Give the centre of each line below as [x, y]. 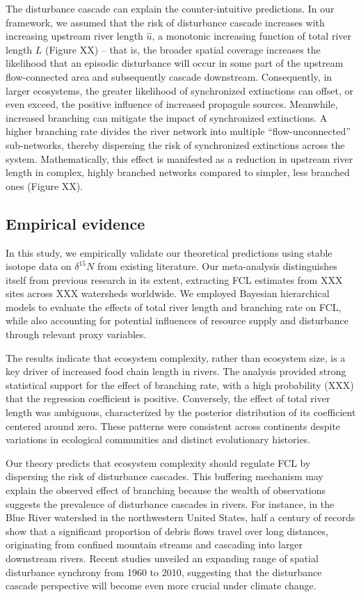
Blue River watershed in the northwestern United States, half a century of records [180, 517]
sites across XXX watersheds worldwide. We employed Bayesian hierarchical [168, 293]
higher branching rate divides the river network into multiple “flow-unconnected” [178, 131]
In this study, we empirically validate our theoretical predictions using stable [169, 252]
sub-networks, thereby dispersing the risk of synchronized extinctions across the [175, 144]
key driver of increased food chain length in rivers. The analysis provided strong [176, 371]
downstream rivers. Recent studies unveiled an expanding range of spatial [162, 558]
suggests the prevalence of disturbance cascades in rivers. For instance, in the [170, 503]
